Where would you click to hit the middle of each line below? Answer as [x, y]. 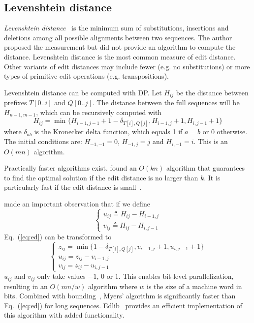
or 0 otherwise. [225, 132]
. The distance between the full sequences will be [166, 103]
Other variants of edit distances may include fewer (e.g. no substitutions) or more [127, 66]
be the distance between [212, 92]
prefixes [16, 103]
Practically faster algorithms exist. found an [70, 168]
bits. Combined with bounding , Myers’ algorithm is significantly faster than [120, 296]
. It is [212, 177]
